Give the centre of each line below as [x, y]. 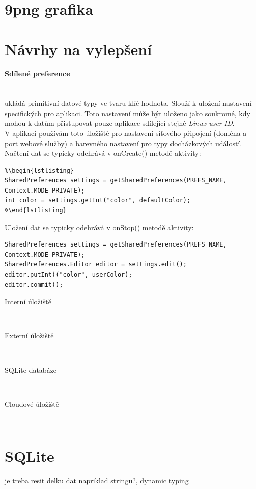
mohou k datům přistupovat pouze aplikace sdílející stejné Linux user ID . [120, 123]
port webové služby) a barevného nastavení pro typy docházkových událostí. [123, 143]
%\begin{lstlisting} [39, 170]
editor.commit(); [34, 284]
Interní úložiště [28, 301]
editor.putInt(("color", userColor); [68, 275]
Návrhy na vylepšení [78, 49]
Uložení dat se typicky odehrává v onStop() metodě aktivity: [99, 227]
